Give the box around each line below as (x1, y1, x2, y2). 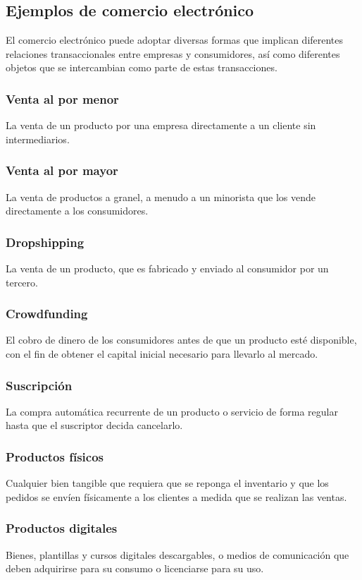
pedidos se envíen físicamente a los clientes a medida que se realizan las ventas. (6, 489, 347, 504)
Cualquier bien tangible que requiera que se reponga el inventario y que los (6, 476, 329, 490)
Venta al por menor (6, 90, 119, 107)
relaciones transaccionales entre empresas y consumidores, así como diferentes (6, 46, 340, 61)
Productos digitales (6, 519, 118, 537)
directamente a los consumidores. (6, 203, 149, 218)
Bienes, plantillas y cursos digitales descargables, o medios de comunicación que (6, 547, 349, 562)
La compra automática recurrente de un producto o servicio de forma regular (6, 404, 338, 418)
